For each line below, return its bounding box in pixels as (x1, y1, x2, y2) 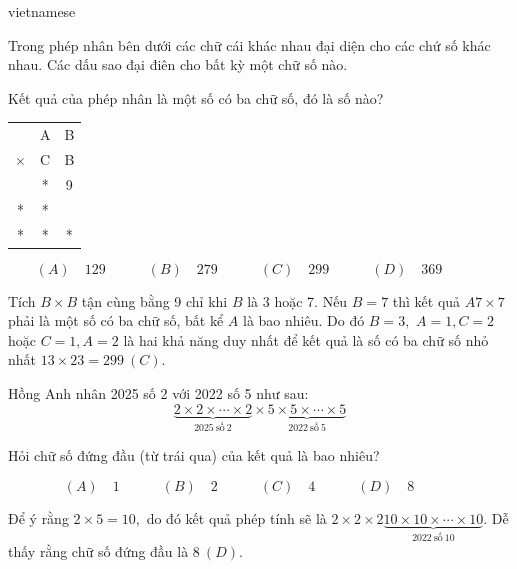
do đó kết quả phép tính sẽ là (146, 507, 327, 528)
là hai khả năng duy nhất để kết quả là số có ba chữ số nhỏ (123, 329, 489, 350)
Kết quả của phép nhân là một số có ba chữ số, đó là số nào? (8, 87, 384, 108)
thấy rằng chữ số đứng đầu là (8, 541, 189, 562)
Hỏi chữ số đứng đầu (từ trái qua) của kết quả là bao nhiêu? (8, 445, 380, 465)
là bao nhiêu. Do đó (243, 310, 365, 331)
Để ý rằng (8, 507, 69, 528)
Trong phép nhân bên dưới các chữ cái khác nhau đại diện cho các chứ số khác (8, 34, 491, 55)
